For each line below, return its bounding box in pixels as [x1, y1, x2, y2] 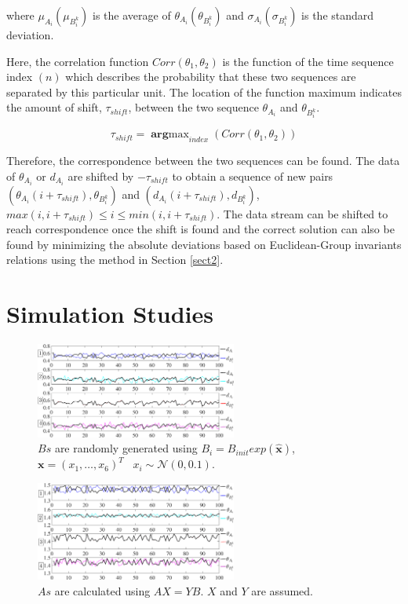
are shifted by [67, 167, 134, 184]
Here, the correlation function [6, 53, 149, 69]
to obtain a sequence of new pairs [172, 167, 333, 184]
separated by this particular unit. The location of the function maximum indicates [6, 83, 402, 100]
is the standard [301, 7, 374, 23]
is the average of [93, 7, 171, 23]
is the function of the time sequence [222, 53, 394, 69]
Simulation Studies [6, 298, 213, 330]
